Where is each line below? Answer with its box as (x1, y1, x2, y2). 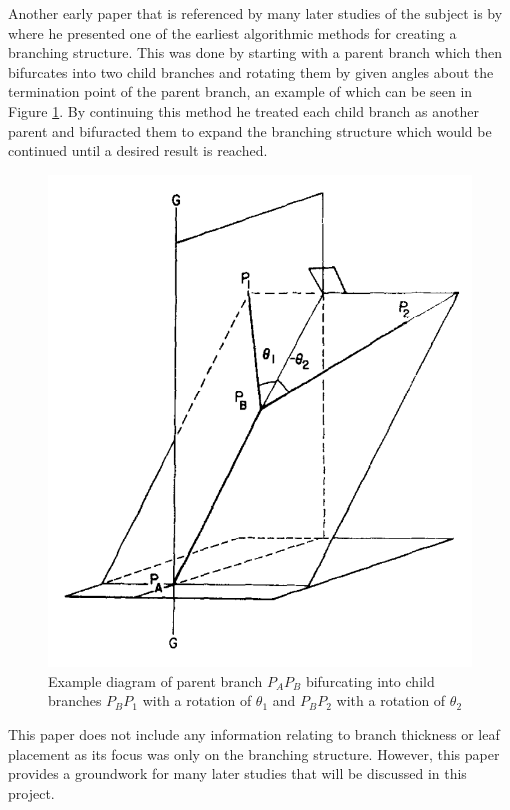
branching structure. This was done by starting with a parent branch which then (8, 42, 503, 63)
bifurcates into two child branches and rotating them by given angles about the (8, 61, 494, 82)
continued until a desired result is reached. (8, 140, 268, 161)
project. (8, 782, 55, 803)
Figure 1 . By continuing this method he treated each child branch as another (8, 100, 479, 121)
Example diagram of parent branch (48, 670, 263, 691)
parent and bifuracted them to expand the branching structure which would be (8, 120, 492, 141)
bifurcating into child (305, 670, 435, 691)
